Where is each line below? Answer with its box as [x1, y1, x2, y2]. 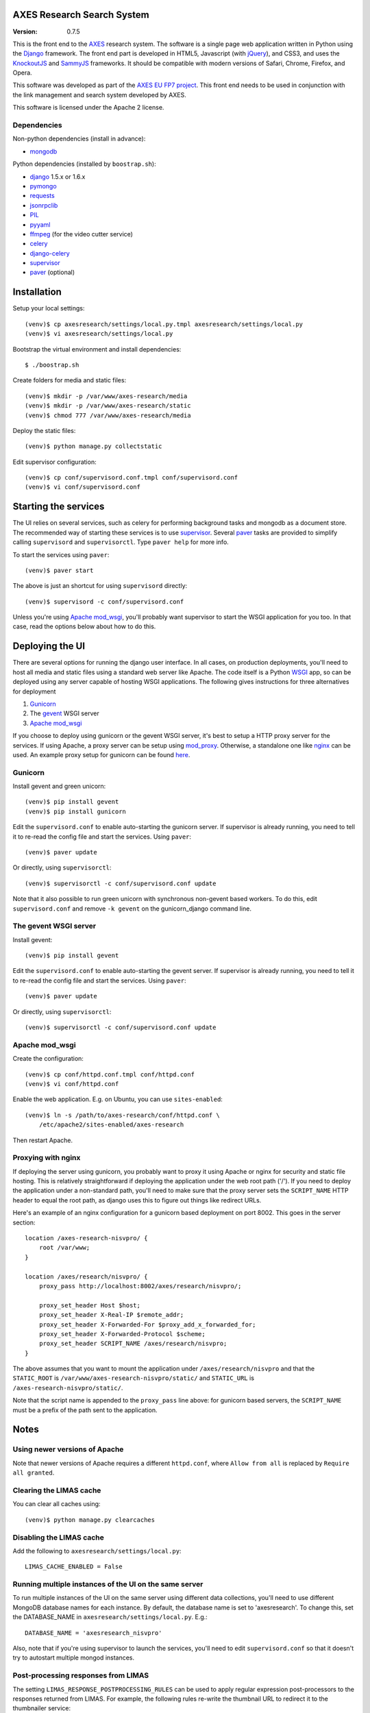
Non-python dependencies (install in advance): [12, 134, 146, 143]
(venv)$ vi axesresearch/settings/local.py [25, 330, 173, 338]
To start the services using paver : [12, 550, 110, 558]
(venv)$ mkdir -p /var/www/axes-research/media [25, 392, 188, 400]
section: [12, 1218, 36, 1227]
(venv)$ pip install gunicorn [25, 807, 127, 815]
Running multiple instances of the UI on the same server [12, 1579, 203, 1589]
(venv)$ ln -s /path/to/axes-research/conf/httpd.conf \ [25, 1111, 221, 1119]
